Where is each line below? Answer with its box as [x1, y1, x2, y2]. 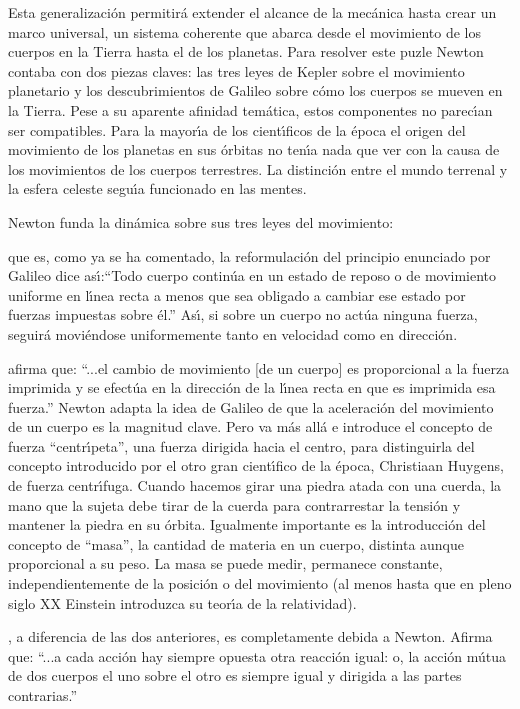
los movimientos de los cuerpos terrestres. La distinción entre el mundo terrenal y [8, 158, 508, 179]
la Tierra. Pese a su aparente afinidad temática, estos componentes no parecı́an [8, 99, 493, 120]
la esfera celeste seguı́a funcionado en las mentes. [8, 178, 307, 199]
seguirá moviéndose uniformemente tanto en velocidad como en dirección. [8, 323, 458, 344]
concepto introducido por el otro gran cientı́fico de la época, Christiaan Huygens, [8, 455, 504, 476]
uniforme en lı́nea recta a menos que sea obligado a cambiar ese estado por [8, 284, 466, 305]
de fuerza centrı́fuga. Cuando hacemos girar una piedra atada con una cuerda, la [8, 475, 502, 496]
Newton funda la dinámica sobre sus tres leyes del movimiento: [8, 211, 394, 232]
